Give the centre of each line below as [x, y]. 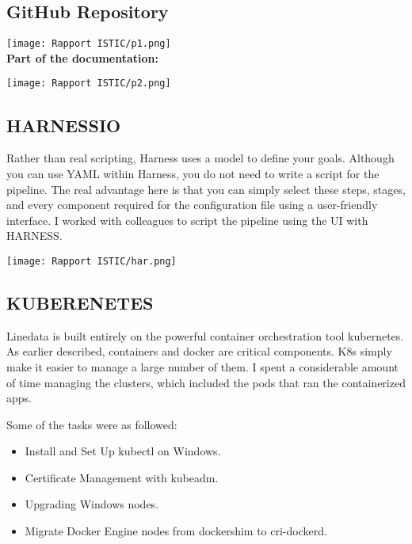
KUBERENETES [80, 302]
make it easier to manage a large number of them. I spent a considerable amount [202, 366]
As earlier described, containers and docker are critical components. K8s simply [199, 351]
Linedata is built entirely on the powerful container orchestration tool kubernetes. [205, 335]
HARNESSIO [64, 125]
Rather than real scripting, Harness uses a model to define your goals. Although [200, 158]
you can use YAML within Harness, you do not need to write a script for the [193, 173]
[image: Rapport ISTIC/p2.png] [89, 84]
